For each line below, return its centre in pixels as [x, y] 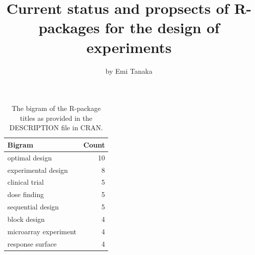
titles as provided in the [56, 118]
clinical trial [26, 182]
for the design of [162, 27]
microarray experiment [42, 231]
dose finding [26, 194]
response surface [32, 243]
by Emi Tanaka [129, 71]
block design [26, 219]
